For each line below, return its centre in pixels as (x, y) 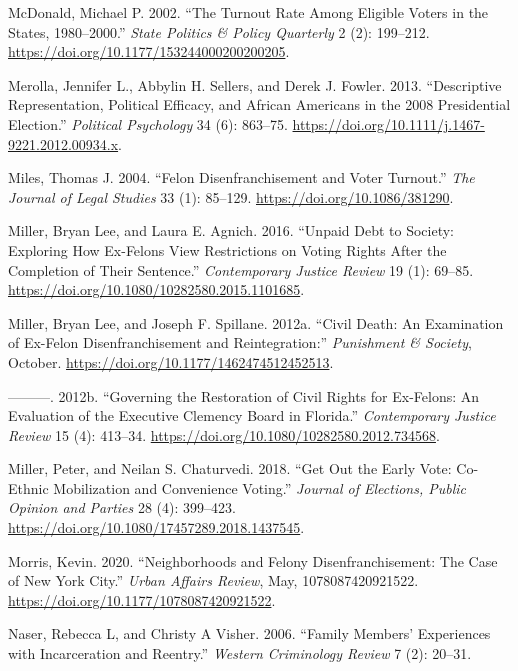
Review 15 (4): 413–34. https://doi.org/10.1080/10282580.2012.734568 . (224, 434)
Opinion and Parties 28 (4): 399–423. (122, 507)
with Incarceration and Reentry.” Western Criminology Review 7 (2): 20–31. (240, 653)
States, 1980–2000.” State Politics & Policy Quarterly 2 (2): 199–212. (219, 31)
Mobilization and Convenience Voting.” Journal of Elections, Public (260, 487)
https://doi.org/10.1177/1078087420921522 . (142, 599)
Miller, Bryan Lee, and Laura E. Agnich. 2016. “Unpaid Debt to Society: (231, 230)
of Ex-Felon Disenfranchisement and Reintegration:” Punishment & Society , (240, 342)
